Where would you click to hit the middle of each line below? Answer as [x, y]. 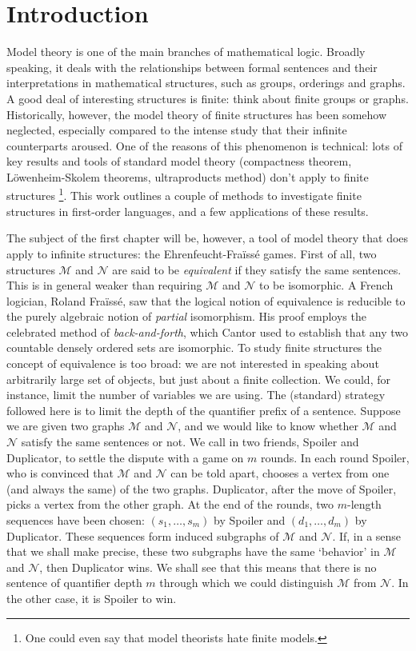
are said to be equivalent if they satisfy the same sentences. [257, 269]
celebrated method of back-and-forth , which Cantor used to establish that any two [207, 331]
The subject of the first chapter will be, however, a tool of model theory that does [208, 238]
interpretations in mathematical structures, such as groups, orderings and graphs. [206, 83]
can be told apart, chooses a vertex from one [280, 473]
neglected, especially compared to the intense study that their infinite [177, 130]
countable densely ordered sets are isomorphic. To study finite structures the [194, 347]
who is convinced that [60, 473]
